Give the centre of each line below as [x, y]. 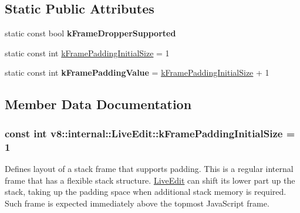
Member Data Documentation [98, 104]
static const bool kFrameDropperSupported [90, 33]
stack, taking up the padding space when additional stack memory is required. [146, 192]
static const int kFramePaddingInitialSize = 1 [87, 53]
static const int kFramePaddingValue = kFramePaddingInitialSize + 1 [137, 72]
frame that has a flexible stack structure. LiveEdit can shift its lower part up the [150, 180]
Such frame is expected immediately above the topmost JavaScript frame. [137, 203]
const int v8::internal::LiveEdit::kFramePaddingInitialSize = [150, 133]
